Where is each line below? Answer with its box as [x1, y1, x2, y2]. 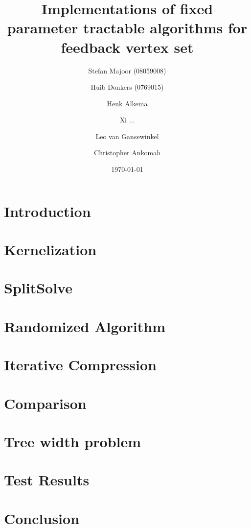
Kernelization [4, 240, 97, 260]
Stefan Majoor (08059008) [88, 65, 166, 75]
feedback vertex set [61, 37, 194, 57]
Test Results [4, 470, 90, 490]
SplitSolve [4, 278, 72, 298]
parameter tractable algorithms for [7, 18, 248, 38]
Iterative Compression [4, 355, 157, 375]
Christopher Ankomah [94, 147, 160, 158]
